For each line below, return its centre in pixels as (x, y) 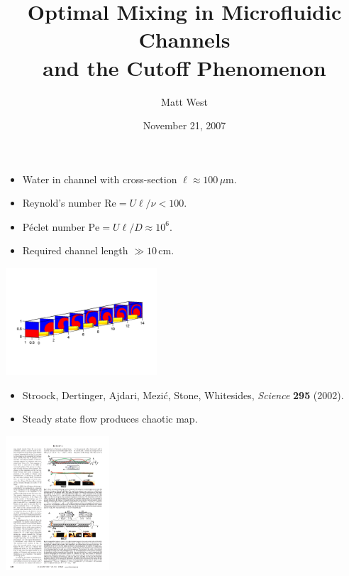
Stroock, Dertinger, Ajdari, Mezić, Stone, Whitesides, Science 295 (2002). (183, 395)
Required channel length (75, 250)
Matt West (184, 101)
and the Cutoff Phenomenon (184, 67)
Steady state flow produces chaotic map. (110, 419)
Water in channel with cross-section (100, 179)
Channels (184, 39)
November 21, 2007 (184, 125)
